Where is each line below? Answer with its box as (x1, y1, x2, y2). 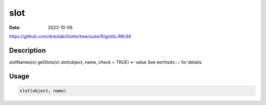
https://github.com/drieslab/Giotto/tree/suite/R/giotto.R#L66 (9, 33, 132, 39)
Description (9, 46, 46, 54)
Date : (9, 25, 21, 30)
